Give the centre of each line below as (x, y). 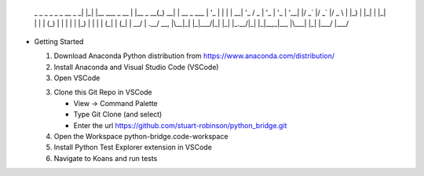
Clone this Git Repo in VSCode (103, 92)
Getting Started (59, 41)
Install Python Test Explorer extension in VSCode (133, 147)
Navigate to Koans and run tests (106, 158)
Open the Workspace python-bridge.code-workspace (141, 136)
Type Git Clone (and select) (118, 115)
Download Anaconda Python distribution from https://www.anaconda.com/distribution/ (194, 56)
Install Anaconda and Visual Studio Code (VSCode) (136, 67)
